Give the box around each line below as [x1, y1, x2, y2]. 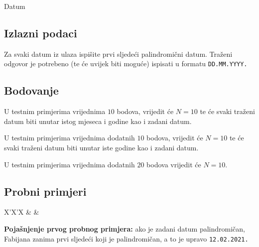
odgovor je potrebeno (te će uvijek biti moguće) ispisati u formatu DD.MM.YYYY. [4, 58, 248, 69]
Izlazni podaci [4, 25, 77, 40]
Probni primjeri [4, 183, 87, 199]
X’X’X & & [4, 207, 39, 217]
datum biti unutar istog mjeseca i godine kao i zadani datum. [4, 116, 192, 126]
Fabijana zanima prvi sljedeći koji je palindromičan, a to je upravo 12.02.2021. [4, 233, 249, 244]
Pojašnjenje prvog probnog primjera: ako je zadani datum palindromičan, [4, 224, 245, 234]
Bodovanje [4, 83, 59, 98]
